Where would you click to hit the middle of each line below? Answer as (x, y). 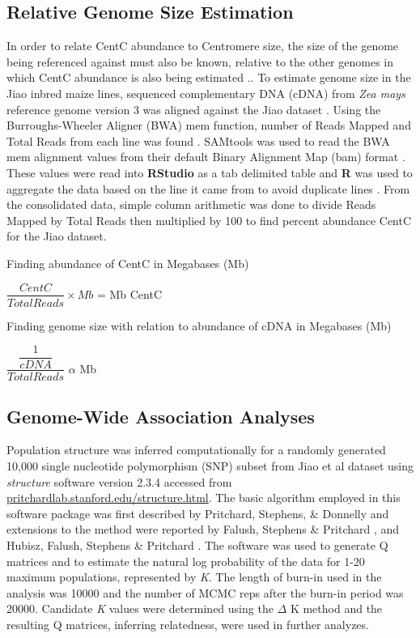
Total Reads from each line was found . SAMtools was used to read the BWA (198, 140)
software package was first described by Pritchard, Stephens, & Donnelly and (198, 513)
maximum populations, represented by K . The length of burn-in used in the (194, 577)
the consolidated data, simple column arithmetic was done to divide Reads (191, 204)
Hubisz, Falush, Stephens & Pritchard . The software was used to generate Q (197, 545)
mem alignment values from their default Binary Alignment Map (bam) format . (206, 157)
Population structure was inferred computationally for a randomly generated (196, 450)
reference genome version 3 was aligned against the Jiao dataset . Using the (194, 109)
